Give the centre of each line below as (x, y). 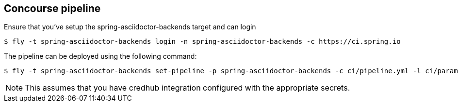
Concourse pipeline (52, 8)
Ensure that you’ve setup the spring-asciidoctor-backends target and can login (130, 27)
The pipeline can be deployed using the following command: (100, 56)
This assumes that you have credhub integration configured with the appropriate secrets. (188, 88)
